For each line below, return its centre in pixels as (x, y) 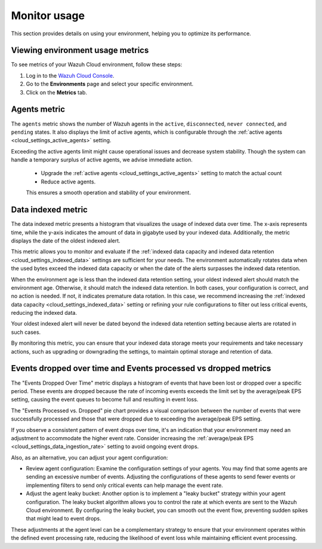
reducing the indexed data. (44, 313)
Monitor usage (48, 16)
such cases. (26, 332)
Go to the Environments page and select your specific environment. (110, 84)
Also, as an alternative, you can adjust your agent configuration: (89, 458)
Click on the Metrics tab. (57, 92)
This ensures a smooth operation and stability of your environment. (108, 193)
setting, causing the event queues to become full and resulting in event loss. (105, 400)
